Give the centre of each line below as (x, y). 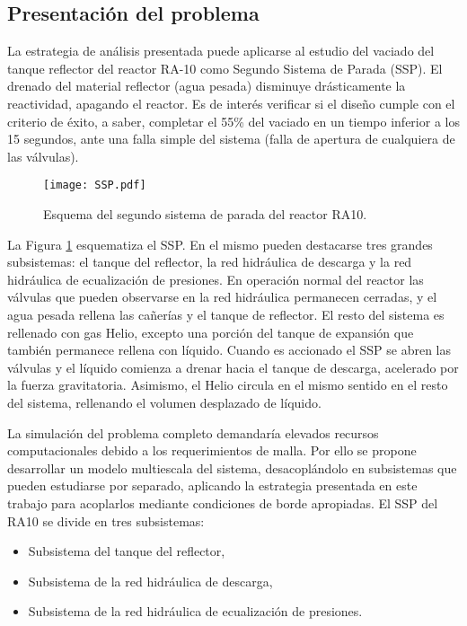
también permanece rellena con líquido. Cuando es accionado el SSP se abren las (229, 350)
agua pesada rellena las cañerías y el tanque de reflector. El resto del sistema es (226, 314)
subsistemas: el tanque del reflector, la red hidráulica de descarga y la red (210, 262)
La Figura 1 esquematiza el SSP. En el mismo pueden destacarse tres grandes (220, 244)
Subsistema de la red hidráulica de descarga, (150, 581)
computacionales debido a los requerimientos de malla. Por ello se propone (212, 450)
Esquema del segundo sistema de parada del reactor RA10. (205, 214)
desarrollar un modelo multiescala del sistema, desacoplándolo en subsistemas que (232, 467)
